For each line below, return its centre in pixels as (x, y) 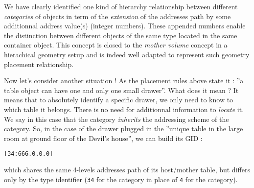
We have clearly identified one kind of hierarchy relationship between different (121, 6)
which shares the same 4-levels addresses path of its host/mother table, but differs (127, 169)
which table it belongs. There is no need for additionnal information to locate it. (124, 109)
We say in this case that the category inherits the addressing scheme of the (116, 119)
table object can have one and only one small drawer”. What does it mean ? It (121, 90)
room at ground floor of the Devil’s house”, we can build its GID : (103, 138)
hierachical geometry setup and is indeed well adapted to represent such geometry (127, 54)
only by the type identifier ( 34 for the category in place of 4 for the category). (121, 179)
